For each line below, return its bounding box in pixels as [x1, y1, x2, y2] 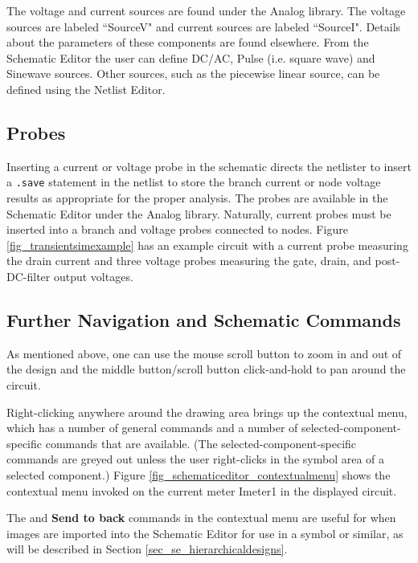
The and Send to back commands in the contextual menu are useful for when [6, 509, 396, 526]
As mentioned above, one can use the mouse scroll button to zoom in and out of [6, 345, 402, 361]
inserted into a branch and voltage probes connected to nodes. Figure [6, 221, 348, 238]
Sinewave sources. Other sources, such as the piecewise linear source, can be [6, 65, 380, 82]
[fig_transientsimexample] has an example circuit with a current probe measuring [6, 236, 408, 253]
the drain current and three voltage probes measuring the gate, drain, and [6, 252, 371, 269]
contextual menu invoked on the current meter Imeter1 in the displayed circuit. [6, 482, 397, 499]
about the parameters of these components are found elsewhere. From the [6, 34, 369, 51]
